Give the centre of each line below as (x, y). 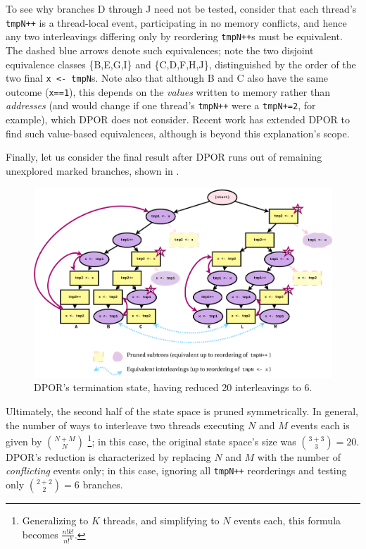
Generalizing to (55, 520)
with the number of (299, 456)
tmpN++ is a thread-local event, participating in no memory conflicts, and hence (176, 22)
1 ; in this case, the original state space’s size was (192, 440)
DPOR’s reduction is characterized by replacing (108, 456)
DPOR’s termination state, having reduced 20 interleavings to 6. (173, 387)
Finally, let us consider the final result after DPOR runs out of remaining (164, 157)
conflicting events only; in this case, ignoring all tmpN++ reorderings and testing (176, 470)
